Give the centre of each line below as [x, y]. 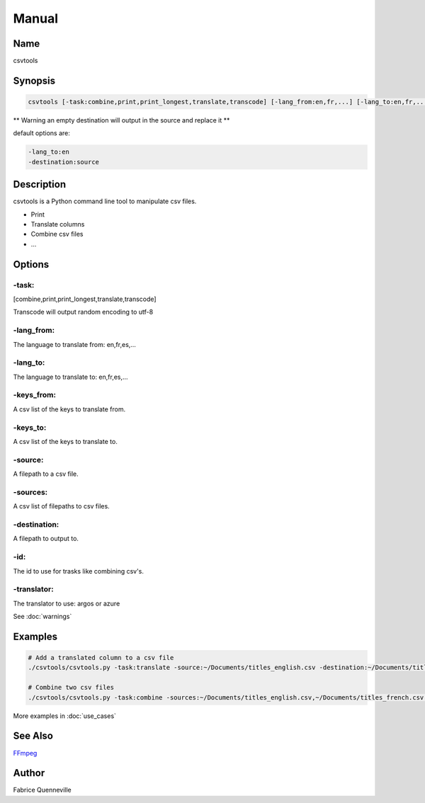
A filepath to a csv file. [46, 474]
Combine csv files [57, 234]
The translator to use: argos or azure [67, 603]
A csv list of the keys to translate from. [69, 409]
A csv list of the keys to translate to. [66, 441]
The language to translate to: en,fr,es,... [70, 377]
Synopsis [34, 80]
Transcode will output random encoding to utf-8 [83, 312]
